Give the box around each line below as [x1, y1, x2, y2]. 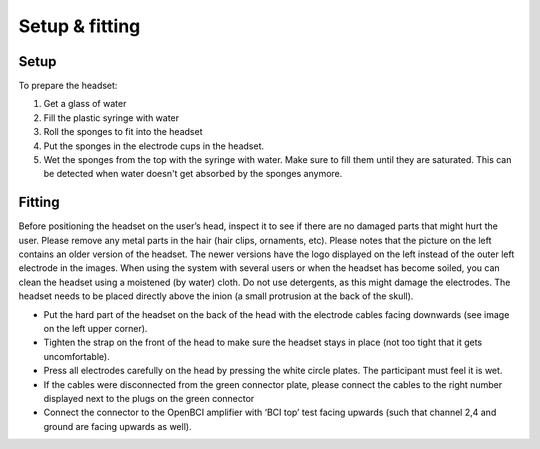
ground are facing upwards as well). [43, 420, 192, 432]
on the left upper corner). [43, 323, 148, 335]
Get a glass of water [43, 98, 127, 110]
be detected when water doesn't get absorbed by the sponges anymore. [43, 168, 343, 180]
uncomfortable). [43, 350, 110, 362]
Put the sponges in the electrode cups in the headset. [43, 140, 265, 152]
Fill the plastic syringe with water [43, 111, 180, 124]
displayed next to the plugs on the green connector [43, 393, 255, 404]
